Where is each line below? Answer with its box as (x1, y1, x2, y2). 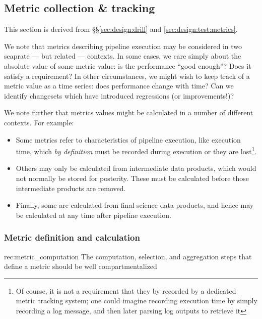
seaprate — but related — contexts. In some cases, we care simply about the (4, 51, 241, 61)
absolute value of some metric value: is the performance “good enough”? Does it (4, 60, 251, 71)
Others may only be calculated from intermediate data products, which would (16, 163, 256, 173)
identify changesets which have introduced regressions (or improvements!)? (4, 90, 234, 101)
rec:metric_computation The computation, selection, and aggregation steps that (4, 251, 252, 261)
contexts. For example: (4, 117, 74, 127)
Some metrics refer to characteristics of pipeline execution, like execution (16, 134, 241, 145)
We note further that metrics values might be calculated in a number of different (4, 107, 253, 118)
